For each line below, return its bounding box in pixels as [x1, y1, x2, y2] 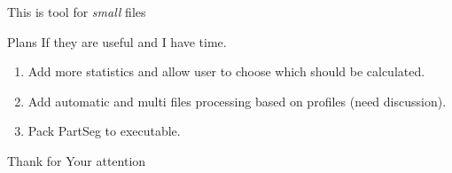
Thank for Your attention [7, 151, 146, 169]
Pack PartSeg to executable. [27, 122, 181, 140]
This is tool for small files [7, 3, 146, 20]
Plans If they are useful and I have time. [7, 32, 227, 51]
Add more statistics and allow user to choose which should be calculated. [27, 62, 425, 81]
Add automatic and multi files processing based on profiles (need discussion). [27, 91, 447, 110]
